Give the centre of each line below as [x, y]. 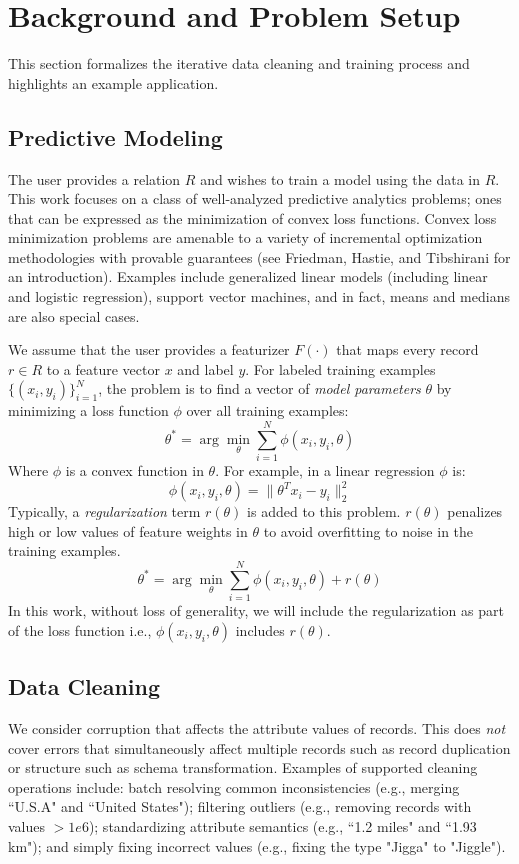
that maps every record [407, 349]
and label [205, 368]
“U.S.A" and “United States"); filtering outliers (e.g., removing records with [240, 806]
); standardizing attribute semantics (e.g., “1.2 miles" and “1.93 [282, 825]
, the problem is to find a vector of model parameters [259, 388]
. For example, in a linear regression [325, 470]
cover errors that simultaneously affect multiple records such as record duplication [259, 747]
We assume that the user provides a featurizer [149, 349]
